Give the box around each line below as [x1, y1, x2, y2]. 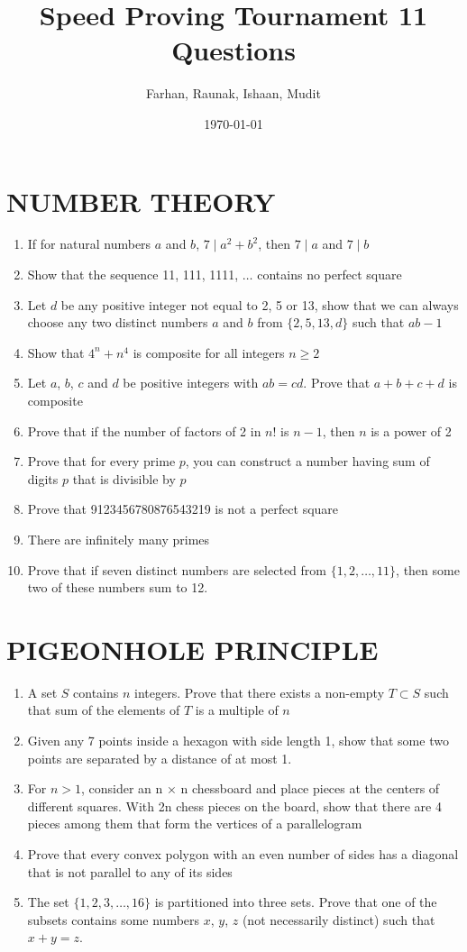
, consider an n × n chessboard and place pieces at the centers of [81, 779, 440, 798]
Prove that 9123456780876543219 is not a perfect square [27, 499, 339, 518]
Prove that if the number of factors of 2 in [27, 421, 261, 440]
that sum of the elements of [27, 700, 180, 719]
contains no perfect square [257, 265, 402, 284]
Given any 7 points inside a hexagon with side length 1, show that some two [27, 731, 449, 750]
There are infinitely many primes [27, 529, 210, 548]
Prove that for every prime [27, 452, 176, 471]
